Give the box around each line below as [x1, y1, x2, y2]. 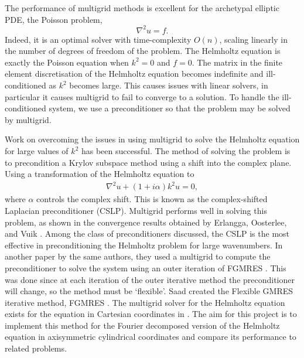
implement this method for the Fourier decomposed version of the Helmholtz [5, 319, 280, 331]
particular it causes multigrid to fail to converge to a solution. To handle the [5, 90, 279, 103]
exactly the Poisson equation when [5, 56, 129, 68]
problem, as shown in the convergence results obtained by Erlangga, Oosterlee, [5, 216, 287, 228]
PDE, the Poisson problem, [5, 13, 103, 25]
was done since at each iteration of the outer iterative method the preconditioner [5, 273, 295, 285]
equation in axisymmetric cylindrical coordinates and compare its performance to [5, 330, 296, 343]
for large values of [5, 145, 69, 157]
